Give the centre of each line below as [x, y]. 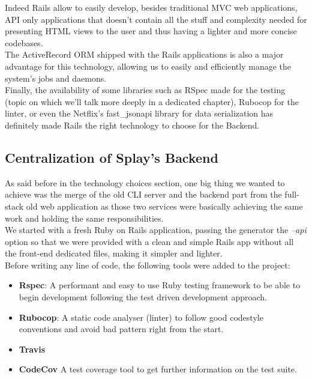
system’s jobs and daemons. [56, 78]
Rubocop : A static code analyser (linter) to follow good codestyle [141, 317]
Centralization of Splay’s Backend [112, 157]
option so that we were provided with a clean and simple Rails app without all [149, 241]
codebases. [24, 42]
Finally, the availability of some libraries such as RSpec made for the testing [145, 90]
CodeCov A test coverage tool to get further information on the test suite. [158, 369]
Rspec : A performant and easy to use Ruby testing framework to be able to [160, 285]
